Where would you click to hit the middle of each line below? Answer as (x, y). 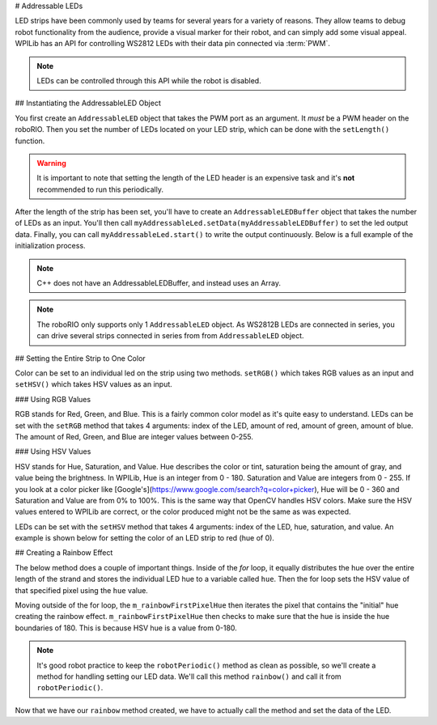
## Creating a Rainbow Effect (64, 553)
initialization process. (50, 246)
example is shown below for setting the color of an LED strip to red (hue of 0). (145, 538)
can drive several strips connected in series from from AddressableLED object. (170, 336)
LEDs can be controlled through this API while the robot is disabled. (149, 80)
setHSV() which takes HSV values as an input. (94, 384)
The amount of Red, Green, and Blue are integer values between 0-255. (134, 436)
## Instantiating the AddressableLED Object (88, 103)
